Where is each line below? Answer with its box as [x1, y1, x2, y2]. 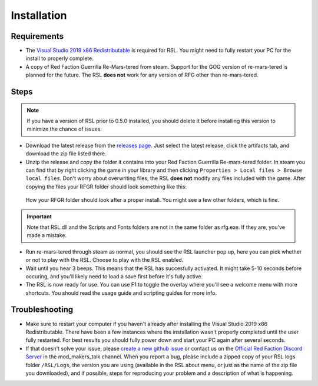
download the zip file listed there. [25, 150, 107, 157]
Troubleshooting [11, 305, 74, 315]
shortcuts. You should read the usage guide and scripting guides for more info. [25, 289, 217, 297]
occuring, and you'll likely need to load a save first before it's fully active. [25, 272, 203, 279]
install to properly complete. [25, 55, 94, 62]
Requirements [11, 31, 64, 41]
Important [26, 212, 52, 220]
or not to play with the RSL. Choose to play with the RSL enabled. [25, 257, 184, 264]
